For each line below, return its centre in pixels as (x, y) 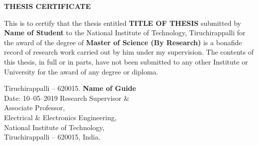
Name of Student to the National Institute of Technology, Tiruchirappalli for (125, 33)
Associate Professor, (35, 108)
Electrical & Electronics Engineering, (60, 117)
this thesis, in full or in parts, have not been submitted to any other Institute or (126, 61)
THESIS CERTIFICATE (47, 6)
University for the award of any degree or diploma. (81, 71)
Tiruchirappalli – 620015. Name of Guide (70, 88)
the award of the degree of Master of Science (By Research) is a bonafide (123, 42)
